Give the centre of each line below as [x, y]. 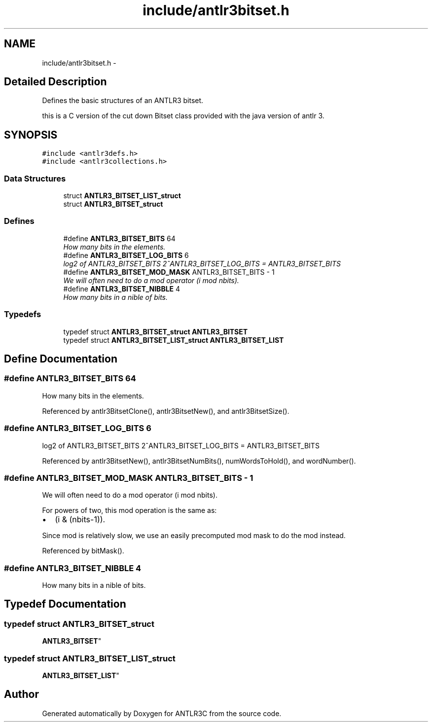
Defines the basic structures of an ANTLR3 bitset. [123, 101]
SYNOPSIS [31, 135]
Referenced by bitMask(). [83, 551]
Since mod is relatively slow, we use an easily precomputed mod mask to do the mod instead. [194, 536]
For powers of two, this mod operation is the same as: [129, 510]
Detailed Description [55, 82]
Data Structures [35, 178]
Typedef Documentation [65, 604]
